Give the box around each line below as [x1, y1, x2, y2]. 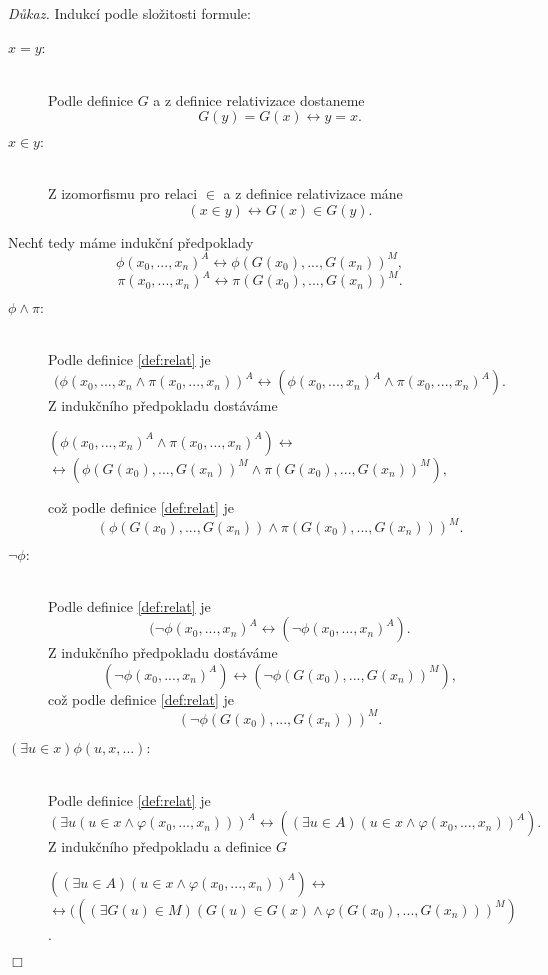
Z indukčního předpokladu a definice [48, 836, 272, 857]
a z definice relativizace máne [223, 182, 403, 203]
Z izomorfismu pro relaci [48, 182, 198, 203]
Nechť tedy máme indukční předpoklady [8, 231, 254, 252]
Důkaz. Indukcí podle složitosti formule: [8, 3, 251, 23]
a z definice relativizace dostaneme [153, 89, 365, 110]
